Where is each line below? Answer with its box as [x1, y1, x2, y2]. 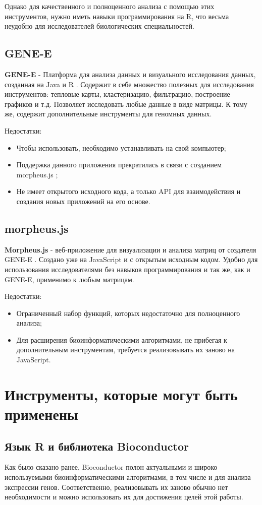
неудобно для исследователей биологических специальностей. [5, 21, 194, 31]
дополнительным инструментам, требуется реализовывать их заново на [16, 344, 235, 355]
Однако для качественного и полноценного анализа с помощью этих [5, 1, 215, 11]
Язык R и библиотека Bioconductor [5, 438, 189, 454]
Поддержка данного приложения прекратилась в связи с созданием [16, 159, 222, 170]
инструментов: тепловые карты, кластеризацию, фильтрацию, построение [5, 89, 230, 99]
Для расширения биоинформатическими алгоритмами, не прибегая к [16, 334, 227, 345]
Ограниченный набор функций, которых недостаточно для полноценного [16, 307, 240, 318]
